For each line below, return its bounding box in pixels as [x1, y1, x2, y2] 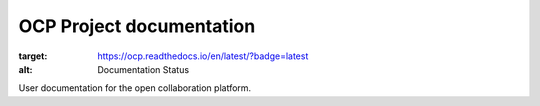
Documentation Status [97, 63, 190, 75]
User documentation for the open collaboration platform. [18, 82, 252, 94]
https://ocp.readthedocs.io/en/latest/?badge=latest [97, 50, 309, 62]
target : [18, 50, 48, 62]
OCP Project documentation [18, 15, 256, 37]
